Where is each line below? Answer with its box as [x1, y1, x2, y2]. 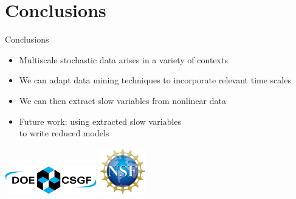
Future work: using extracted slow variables [19, 114, 181, 127]
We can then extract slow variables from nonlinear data [19, 94, 226, 106]
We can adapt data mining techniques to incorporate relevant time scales [19, 74, 291, 86]
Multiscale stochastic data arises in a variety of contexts [19, 53, 228, 66]
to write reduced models [19, 127, 109, 139]
